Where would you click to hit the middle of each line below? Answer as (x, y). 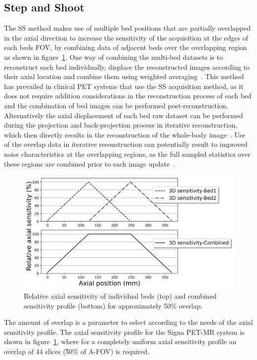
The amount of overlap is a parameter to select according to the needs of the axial (128, 322)
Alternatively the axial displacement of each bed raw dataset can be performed (124, 115)
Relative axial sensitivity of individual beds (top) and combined (120, 296)
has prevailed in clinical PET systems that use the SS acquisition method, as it (124, 86)
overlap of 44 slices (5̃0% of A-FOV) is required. (77, 351)
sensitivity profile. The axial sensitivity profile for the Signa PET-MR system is (124, 332)
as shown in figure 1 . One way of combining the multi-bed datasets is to (113, 57)
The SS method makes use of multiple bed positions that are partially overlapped (127, 28)
